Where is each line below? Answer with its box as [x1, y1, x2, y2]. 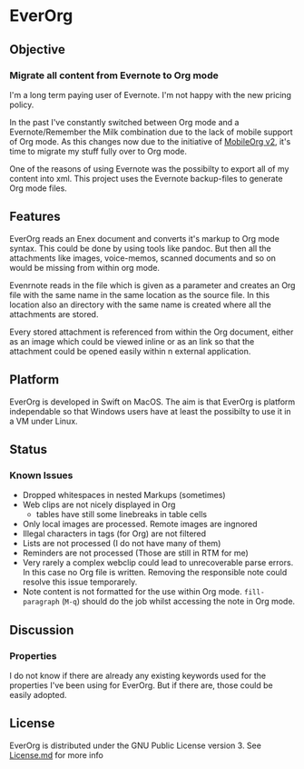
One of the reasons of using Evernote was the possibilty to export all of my [9, 163, 289, 174]
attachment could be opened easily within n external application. [9, 345, 251, 356]
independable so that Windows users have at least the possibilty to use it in [9, 405, 292, 416]
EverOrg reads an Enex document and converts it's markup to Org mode [9, 233, 279, 244]
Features [9, 209, 61, 225]
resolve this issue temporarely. [22, 576, 138, 587]
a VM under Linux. [9, 415, 79, 426]
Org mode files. [9, 183, 68, 194]
